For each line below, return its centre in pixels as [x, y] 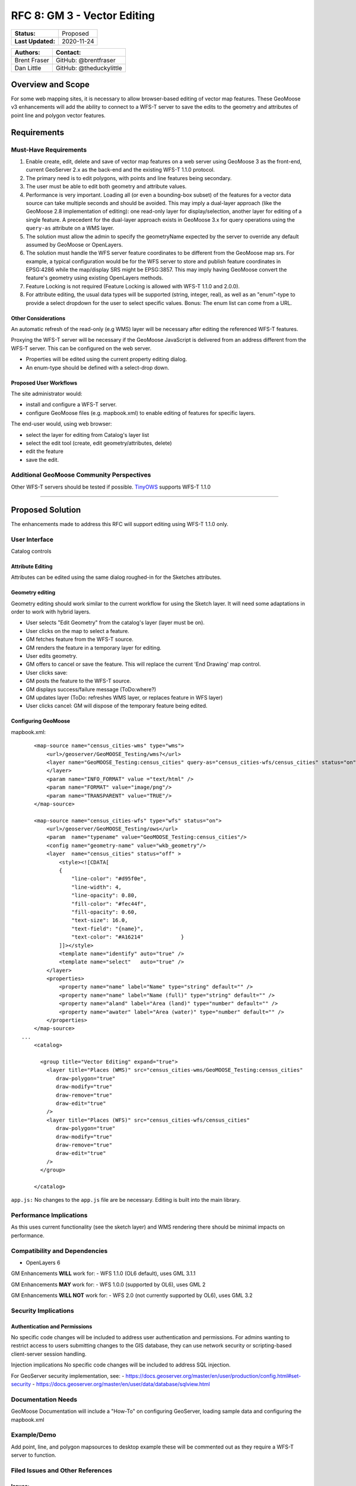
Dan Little [28, 68]
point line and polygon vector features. [58, 115]
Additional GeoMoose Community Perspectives [81, 475]
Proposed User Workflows [44, 383]
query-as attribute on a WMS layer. [70, 228]
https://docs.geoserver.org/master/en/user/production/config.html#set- [213, 1375]
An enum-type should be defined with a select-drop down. [98, 367]
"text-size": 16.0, [100, 920]
